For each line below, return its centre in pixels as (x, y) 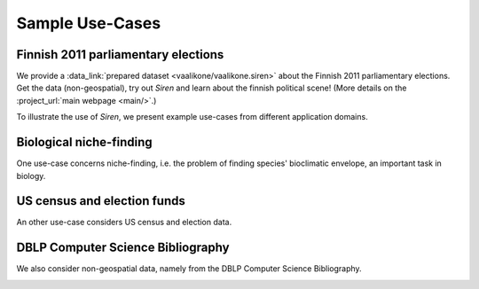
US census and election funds (101, 201)
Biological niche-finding (84, 142)
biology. (31, 176)
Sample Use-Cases (89, 23)
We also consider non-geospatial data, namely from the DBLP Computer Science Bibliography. (189, 269)
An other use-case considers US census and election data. (124, 223)
